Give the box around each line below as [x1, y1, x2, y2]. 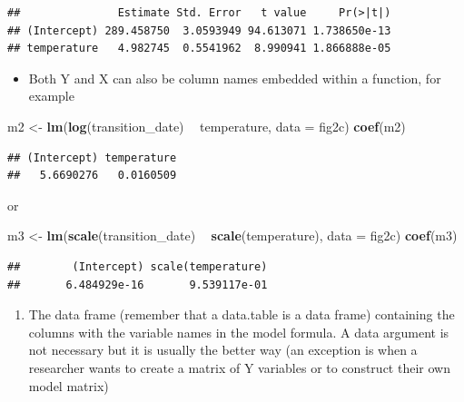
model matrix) [28, 376, 109, 395]
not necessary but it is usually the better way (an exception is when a [28, 340, 418, 359]
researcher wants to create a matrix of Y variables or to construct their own [28, 358, 450, 377]
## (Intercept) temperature [7, 151, 177, 164]
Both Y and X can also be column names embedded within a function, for [28, 68, 441, 87]
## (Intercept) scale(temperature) [7, 260, 268, 273]
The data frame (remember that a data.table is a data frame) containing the [28, 305, 455, 324]
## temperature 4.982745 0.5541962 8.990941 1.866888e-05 [7, 42, 391, 55]
